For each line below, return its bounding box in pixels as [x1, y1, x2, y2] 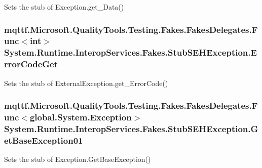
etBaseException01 [4, 134, 83, 146]
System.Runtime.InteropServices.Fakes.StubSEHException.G [4, 122, 258, 135]
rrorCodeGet [4, 58, 58, 70]
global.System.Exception [29, 111, 132, 123]
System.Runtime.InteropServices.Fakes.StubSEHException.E [4, 46, 257, 59]
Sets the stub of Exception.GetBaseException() [4, 154, 151, 164]
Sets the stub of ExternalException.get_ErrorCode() [4, 77, 168, 88]
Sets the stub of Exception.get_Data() [4, 2, 124, 12]
